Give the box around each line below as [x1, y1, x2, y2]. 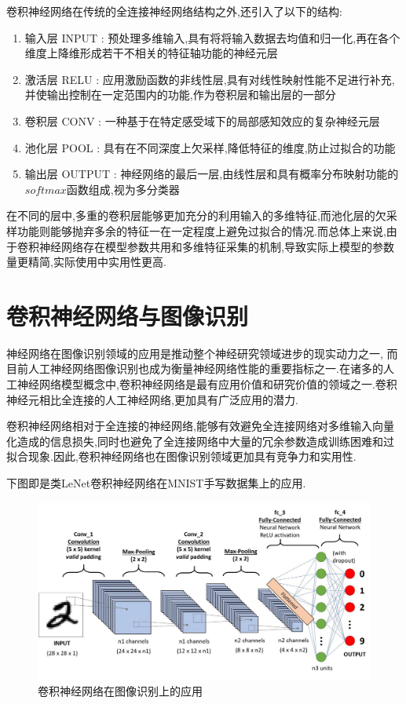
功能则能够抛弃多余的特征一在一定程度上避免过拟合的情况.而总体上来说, [16, 222, 386, 239]
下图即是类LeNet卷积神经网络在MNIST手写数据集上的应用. [6, 475, 306, 491]
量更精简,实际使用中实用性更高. [6, 254, 166, 270]
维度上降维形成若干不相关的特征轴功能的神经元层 [24, 45, 278, 61]
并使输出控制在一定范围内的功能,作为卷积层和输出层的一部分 [24, 86, 336, 103]
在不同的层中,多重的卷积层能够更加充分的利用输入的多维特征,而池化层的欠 [6, 207, 386, 224]
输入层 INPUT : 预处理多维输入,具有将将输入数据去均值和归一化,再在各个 [24, 29, 401, 46]
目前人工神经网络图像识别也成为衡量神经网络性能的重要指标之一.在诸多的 [6, 360, 383, 377]
